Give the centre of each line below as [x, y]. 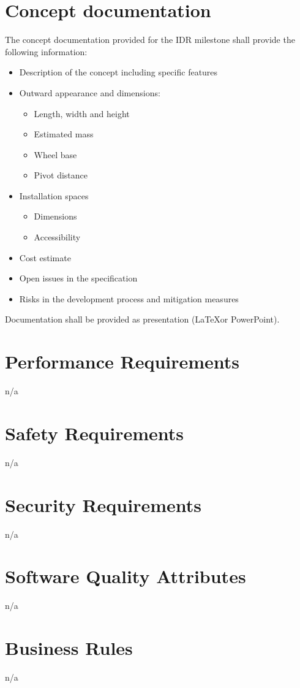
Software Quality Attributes [126, 576]
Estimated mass [64, 134]
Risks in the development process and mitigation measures [129, 298]
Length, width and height [82, 113]
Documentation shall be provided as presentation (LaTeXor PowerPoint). [142, 319]
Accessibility [57, 237]
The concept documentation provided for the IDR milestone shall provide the [150, 40]
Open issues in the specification [78, 278]
